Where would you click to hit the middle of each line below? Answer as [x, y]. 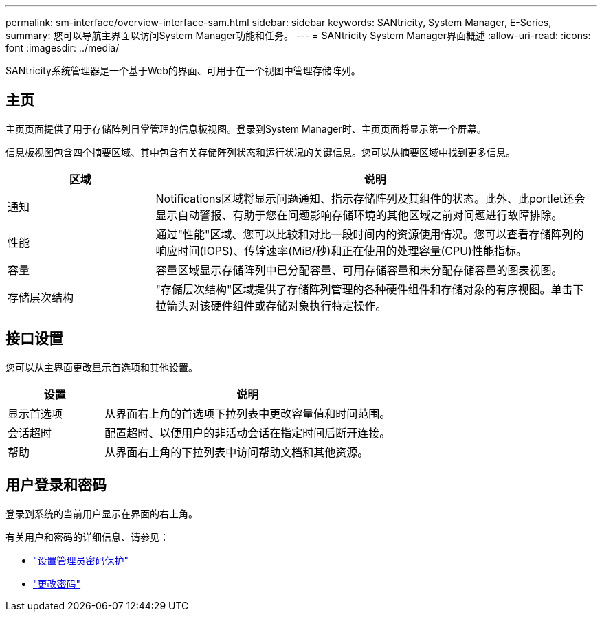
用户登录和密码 [56, 485]
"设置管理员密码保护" [81, 560]
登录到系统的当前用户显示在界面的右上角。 [102, 513]
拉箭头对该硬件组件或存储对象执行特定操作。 [271, 305]
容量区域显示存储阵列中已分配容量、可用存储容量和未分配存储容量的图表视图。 [359, 270]
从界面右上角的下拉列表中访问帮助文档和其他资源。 [237, 452]
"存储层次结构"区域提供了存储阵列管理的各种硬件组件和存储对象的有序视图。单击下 [370, 289]
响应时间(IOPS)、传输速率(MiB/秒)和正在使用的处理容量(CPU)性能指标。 [341, 250]
